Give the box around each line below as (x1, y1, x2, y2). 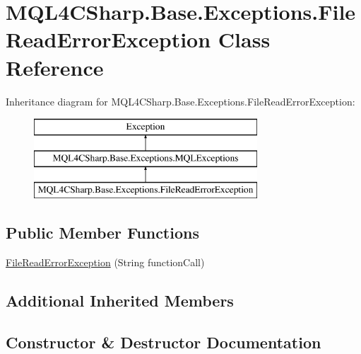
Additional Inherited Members (6, 290, 234, 312)
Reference (6, 52, 104, 81)
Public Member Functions (6, 222, 199, 244)
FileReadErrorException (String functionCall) (6, 255, 205, 270)
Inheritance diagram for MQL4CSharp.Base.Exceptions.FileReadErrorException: (6, 93, 355, 108)
